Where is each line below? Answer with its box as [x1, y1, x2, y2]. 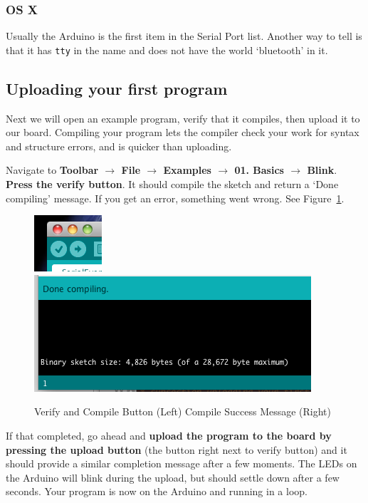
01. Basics [234, 162, 284, 177]
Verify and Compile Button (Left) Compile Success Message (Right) [34, 404, 332, 419]
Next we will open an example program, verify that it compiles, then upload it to [6, 110, 360, 125]
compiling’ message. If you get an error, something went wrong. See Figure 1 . [6, 190, 345, 205]
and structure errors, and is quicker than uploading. [6, 138, 232, 153]
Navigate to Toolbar [6, 162, 99, 177]
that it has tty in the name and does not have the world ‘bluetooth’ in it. [6, 42, 328, 57]
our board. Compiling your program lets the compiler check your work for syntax [6, 125, 359, 140]
